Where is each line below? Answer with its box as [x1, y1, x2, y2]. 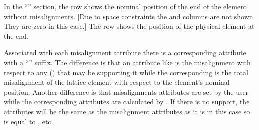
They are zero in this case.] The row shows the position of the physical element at [4, 21, 255, 31]
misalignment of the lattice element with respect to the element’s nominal [4, 77, 230, 87]
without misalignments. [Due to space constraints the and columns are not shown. [4, 11, 255, 21]
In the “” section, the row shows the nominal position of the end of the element [4, 1, 247, 11]
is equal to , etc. [4, 116, 53, 126]
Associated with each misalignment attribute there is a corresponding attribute [4, 47, 246, 58]
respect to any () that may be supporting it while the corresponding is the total [4, 67, 248, 77]
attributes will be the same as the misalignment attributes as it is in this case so [4, 106, 250, 116]
